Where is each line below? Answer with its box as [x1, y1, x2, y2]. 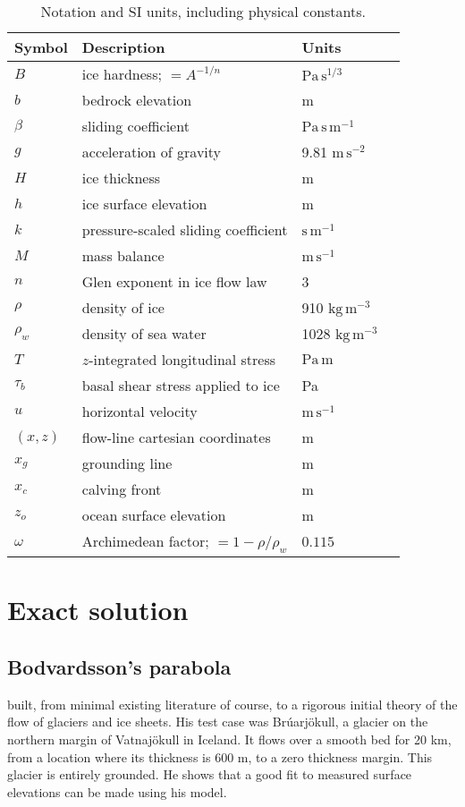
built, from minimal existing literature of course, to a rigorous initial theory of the [7, 694, 458, 713]
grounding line [81, 453, 173, 473]
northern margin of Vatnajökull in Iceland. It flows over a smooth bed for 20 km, [7, 729, 452, 748]
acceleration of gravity [81, 141, 221, 162]
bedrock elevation [81, 89, 192, 110]
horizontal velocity [81, 401, 198, 421]
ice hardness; [81, 64, 162, 84]
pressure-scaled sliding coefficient [81, 219, 288, 240]
